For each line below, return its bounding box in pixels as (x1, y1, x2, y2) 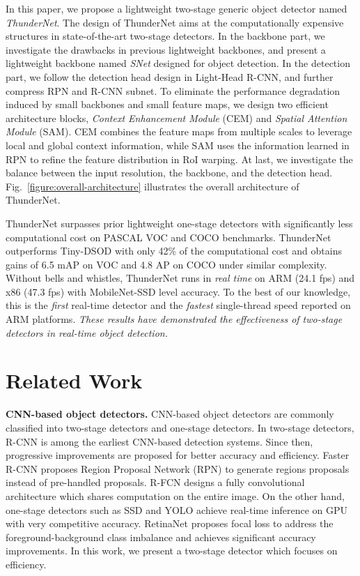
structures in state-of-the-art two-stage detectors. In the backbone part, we (6, 29, 325, 43)
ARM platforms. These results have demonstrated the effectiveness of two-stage (6, 312, 343, 326)
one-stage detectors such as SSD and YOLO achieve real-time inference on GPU (6, 502, 348, 517)
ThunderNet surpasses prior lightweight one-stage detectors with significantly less (6, 215, 353, 230)
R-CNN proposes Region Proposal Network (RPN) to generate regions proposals (6, 461, 350, 476)
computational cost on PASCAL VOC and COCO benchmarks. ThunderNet (6, 229, 331, 244)
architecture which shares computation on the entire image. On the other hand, (6, 488, 345, 503)
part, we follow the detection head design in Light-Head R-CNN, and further (6, 69, 334, 84)
